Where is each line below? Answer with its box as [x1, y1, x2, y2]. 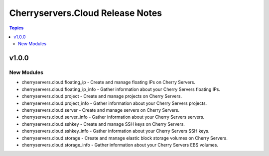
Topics [9, 25, 24, 31]
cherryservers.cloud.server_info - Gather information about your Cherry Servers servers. [21, 114, 205, 120]
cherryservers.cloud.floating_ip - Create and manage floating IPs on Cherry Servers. [21, 79, 195, 85]
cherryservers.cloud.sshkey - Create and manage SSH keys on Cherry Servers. [21, 121, 185, 127]
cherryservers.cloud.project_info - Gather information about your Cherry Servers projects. [21, 100, 207, 106]
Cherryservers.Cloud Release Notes [9, 7, 162, 18]
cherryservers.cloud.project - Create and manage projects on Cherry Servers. [21, 93, 182, 99]
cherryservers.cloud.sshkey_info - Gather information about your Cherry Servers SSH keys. [21, 128, 210, 134]
